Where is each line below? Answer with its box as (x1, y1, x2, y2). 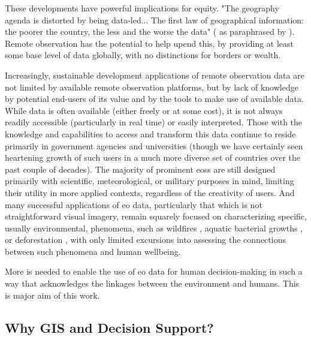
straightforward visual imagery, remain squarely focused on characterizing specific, (5, 210, 307, 222)
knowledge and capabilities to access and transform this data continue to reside (5, 127, 296, 140)
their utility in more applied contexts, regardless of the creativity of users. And (5, 186, 295, 198)
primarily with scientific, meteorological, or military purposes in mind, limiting (5, 174, 294, 187)
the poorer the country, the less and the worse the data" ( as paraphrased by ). (5, 25, 295, 38)
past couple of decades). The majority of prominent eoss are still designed (5, 163, 276, 175)
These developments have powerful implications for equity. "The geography (5, 2, 279, 14)
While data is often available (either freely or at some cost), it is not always (5, 104, 283, 116)
